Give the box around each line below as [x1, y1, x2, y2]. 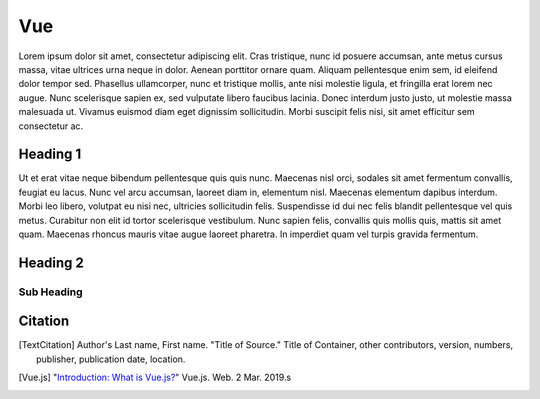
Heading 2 [18, 254, 85, 271]
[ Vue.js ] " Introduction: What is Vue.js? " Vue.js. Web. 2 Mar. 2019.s [18, 371, 292, 384]
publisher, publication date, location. [36, 353, 186, 365]
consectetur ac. [18, 120, 84, 132]
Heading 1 [18, 146, 82, 163]
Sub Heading [18, 285, 83, 299]
